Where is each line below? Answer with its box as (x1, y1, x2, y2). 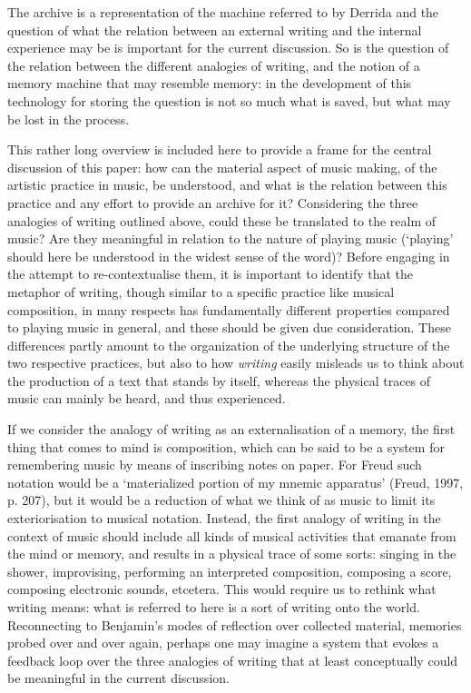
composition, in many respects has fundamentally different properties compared (7, 300, 450, 319)
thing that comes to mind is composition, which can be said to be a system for (7, 437, 445, 456)
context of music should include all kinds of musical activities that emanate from (7, 526, 456, 545)
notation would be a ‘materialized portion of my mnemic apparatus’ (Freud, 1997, (7, 472, 464, 491)
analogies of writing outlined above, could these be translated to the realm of (7, 211, 437, 230)
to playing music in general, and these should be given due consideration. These (7, 318, 451, 337)
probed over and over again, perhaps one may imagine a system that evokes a (7, 633, 439, 652)
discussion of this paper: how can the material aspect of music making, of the (7, 157, 437, 176)
